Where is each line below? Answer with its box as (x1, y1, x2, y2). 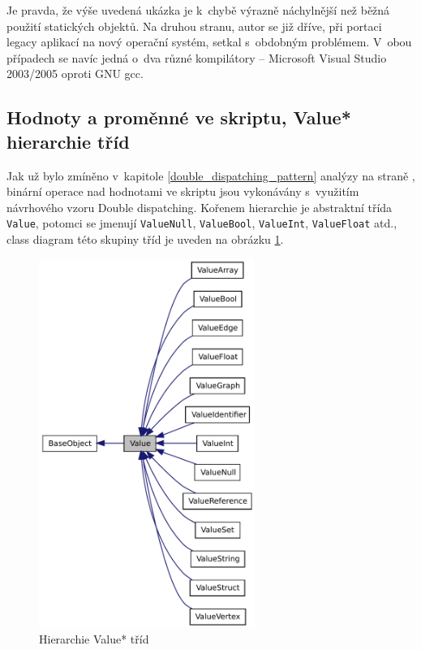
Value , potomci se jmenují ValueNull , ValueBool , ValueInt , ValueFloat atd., (6, 214, 397, 232)
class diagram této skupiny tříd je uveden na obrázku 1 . (6, 231, 284, 247)
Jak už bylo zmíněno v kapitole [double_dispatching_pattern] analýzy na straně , (6, 167, 415, 184)
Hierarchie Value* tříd (39, 630, 149, 647)
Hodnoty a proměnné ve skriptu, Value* (6, 105, 351, 130)
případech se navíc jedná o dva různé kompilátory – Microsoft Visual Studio (6, 49, 387, 66)
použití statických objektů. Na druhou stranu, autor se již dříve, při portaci (6, 17, 382, 34)
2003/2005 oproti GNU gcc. (6, 65, 144, 82)
